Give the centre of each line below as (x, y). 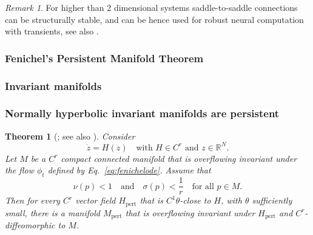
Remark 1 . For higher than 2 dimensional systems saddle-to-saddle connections (151, 7)
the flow (19, 170)
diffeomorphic (30, 225)
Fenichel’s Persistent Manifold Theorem (104, 58)
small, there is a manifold (52, 212)
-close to (195, 200)
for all (203, 186)
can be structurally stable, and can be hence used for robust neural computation (154, 19)
